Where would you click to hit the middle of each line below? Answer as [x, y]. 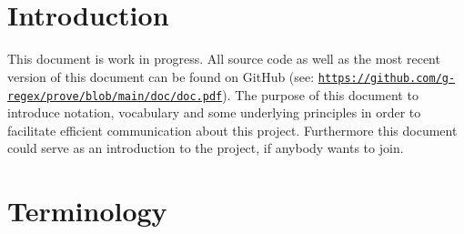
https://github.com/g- [387, 78]
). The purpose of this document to [320, 94]
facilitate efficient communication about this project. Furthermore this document [232, 130]
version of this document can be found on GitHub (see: [161, 76]
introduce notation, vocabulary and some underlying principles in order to [214, 112]
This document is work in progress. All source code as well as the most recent [224, 59]
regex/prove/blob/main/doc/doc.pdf [115, 96]
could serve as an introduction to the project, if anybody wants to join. [206, 148]
